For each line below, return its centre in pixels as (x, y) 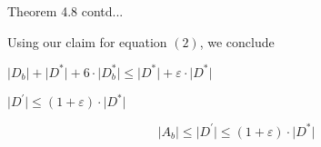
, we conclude (237, 41)
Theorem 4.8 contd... (65, 11)
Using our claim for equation (87, 41)
